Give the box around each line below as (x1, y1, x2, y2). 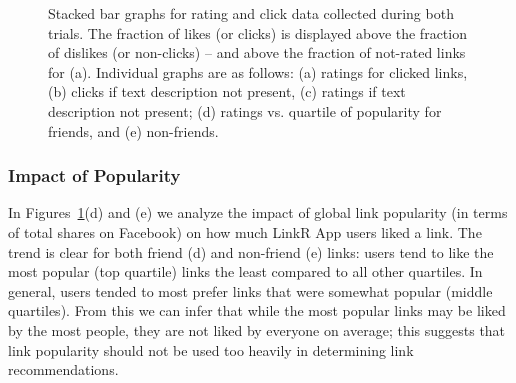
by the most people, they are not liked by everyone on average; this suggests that (8, 319, 506, 340)
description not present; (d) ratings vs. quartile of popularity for (48, 100, 442, 121)
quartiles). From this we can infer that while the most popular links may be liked (8, 300, 506, 321)
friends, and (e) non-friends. (48, 120, 219, 141)
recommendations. (8, 359, 119, 380)
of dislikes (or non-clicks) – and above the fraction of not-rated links (48, 42, 466, 63)
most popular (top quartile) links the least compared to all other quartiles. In (8, 261, 483, 282)
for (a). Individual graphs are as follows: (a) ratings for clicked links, (48, 61, 468, 82)
